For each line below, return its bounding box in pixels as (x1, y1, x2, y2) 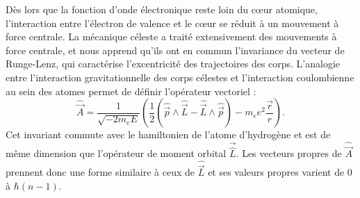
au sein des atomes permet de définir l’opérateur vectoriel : (6, 83, 256, 98)
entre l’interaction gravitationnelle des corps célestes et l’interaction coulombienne (6, 69, 354, 84)
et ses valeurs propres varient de (208, 165, 345, 179)
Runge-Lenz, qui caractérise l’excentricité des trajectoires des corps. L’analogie (6, 56, 341, 71)
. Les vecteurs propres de (236, 146, 342, 160)
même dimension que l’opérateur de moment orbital (6, 146, 227, 160)
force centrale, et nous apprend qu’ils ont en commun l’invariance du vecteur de (6, 42, 345, 57)
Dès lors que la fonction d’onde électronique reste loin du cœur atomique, (6, 2, 318, 16)
